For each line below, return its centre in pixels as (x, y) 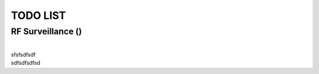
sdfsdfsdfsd (26, 63)
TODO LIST (38, 15)
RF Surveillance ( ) (46, 31)
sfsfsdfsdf (23, 54)
